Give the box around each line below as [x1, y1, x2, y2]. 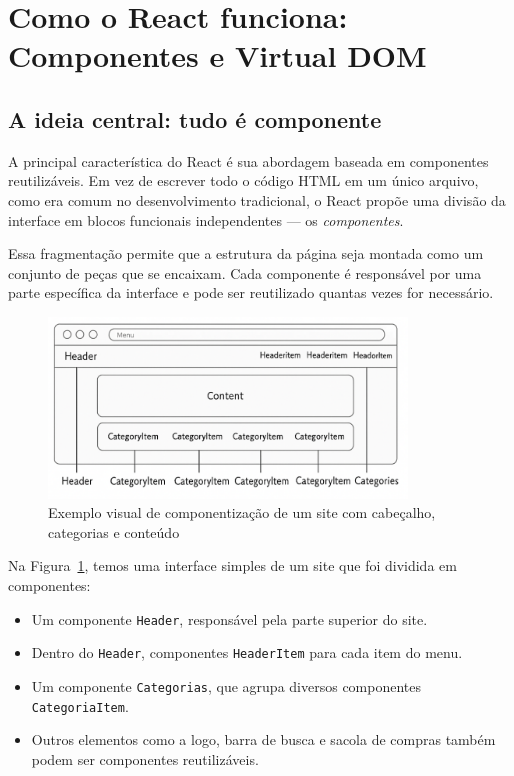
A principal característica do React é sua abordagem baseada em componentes [8, 150, 489, 171]
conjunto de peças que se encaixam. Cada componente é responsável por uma [8, 262, 482, 283]
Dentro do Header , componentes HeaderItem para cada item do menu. [31, 642, 463, 663]
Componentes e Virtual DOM [8, 35, 427, 76]
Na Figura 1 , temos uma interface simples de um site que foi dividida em [8, 555, 457, 576]
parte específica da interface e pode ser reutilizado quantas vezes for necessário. [8, 282, 494, 303]
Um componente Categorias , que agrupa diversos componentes [31, 675, 422, 696]
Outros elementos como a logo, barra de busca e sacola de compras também [31, 729, 496, 750]
